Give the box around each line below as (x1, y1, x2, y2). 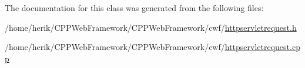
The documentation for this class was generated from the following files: (5, 2, 264, 13)
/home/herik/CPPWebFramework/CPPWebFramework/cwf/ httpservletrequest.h (5, 21, 297, 33)
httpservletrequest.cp (224, 41, 300, 53)
